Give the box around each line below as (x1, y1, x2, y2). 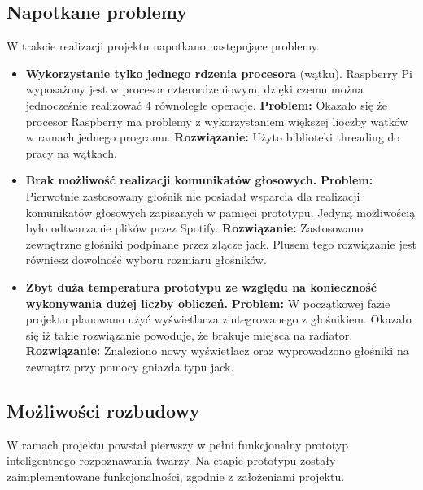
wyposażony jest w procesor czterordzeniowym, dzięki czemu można (25, 80, 364, 98)
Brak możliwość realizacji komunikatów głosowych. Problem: (25, 171, 373, 189)
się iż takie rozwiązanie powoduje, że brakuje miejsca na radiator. (25, 326, 353, 343)
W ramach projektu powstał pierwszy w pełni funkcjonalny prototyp (7, 436, 349, 453)
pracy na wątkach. (25, 144, 117, 161)
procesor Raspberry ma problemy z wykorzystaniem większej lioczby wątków (25, 112, 408, 129)
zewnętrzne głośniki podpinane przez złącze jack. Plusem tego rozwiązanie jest (25, 235, 416, 252)
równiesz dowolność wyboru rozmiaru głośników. (25, 251, 267, 268)
